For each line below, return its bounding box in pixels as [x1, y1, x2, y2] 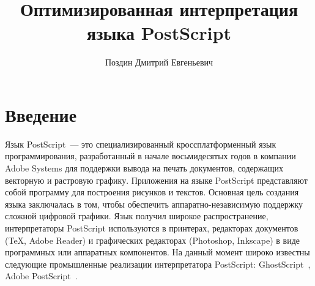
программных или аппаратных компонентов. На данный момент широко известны [5, 246, 310, 258]
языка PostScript [87, 20, 231, 45]
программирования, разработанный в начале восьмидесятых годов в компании [5, 149, 296, 162]
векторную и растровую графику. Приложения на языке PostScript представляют [5, 173, 308, 186]
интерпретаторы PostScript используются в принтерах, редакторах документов [5, 222, 298, 234]
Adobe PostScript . [5, 269, 78, 282]
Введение [5, 102, 77, 127]
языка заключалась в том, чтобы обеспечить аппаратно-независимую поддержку [5, 197, 303, 210]
